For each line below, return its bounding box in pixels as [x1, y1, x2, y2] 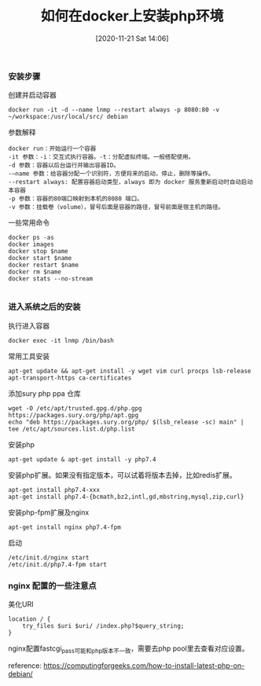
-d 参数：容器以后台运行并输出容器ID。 [8, 162, 120, 170]
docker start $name [8, 255, 72, 262]
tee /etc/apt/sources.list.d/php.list [8, 425, 135, 433]
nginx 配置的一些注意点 [8, 580, 97, 591]
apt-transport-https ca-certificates [8, 374, 132, 382]
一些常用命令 [8, 218, 50, 228]
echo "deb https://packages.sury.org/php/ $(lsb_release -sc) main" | [8, 418, 244, 426]
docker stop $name [8, 248, 68, 255]
